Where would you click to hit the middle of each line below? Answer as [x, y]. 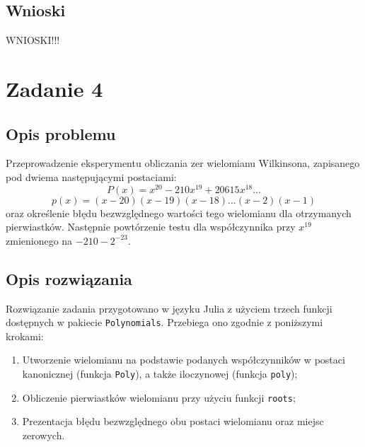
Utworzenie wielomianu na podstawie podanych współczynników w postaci [184, 360]
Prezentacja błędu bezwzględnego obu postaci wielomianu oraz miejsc [173, 421]
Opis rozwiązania [69, 278]
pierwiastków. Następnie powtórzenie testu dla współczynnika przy [151, 227]
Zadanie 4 [54, 88]
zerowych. [44, 435]
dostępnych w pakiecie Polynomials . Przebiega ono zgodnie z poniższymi [164, 322]
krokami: [25, 336]
